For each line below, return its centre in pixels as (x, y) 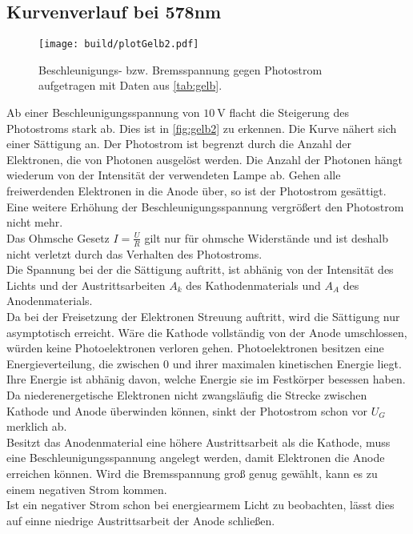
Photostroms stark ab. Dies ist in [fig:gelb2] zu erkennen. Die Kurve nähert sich (202, 128)
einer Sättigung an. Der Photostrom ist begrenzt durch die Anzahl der (179, 144)
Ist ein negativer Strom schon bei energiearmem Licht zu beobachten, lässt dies (200, 505)
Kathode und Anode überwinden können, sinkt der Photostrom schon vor (187, 410)
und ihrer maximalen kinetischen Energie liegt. (287, 363)
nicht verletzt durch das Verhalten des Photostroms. (134, 253)
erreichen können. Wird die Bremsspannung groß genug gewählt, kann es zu (192, 473)
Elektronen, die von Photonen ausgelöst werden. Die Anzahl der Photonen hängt (204, 159)
